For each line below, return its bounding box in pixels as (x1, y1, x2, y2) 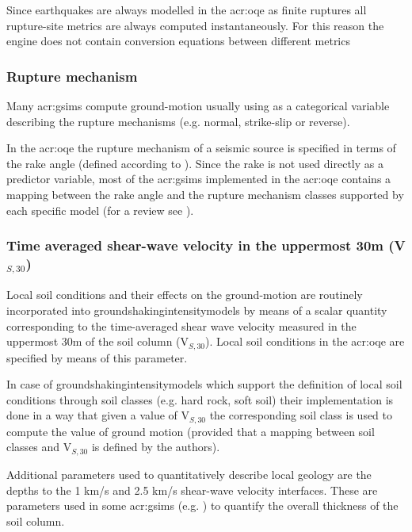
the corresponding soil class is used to (209, 407, 393, 423)
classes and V (6, 438, 72, 455)
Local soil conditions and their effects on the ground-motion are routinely (6, 286, 363, 303)
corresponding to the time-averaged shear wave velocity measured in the (6, 317, 357, 334)
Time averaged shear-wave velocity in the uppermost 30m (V (6, 235, 406, 255)
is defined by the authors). (91, 438, 220, 455)
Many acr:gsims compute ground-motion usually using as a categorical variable (6, 98, 390, 113)
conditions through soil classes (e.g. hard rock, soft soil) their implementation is (6, 391, 394, 408)
